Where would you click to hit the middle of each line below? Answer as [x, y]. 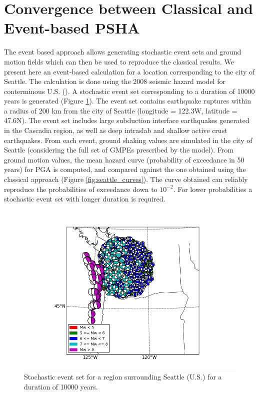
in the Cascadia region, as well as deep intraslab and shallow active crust [116, 130]
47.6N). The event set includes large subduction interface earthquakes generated [127, 120]
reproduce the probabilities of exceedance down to [81, 189]
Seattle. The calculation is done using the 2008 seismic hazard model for [115, 81]
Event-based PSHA [72, 28]
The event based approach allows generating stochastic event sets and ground [123, 52]
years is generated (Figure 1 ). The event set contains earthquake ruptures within [127, 101]
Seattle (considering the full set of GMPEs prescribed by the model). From [119, 150]
